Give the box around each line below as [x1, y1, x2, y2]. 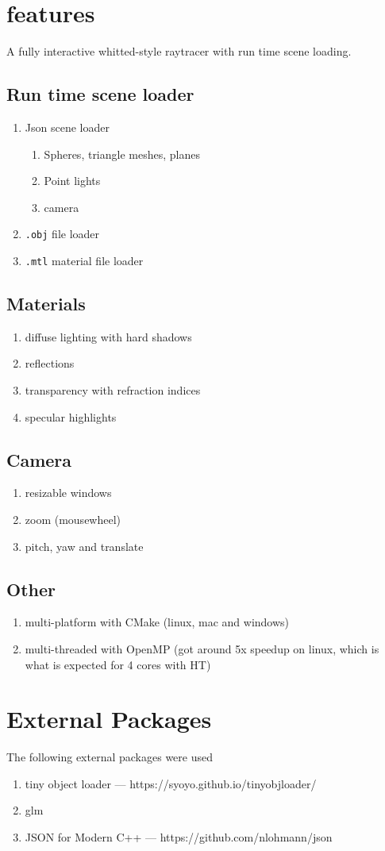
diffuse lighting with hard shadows [25, 328, 192, 345]
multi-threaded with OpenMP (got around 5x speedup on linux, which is [25, 640, 379, 657]
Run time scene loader [6, 82, 194, 106]
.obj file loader [25, 225, 100, 242]
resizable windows [25, 484, 112, 501]
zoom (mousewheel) [25, 510, 121, 527]
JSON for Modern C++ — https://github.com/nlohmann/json [25, 829, 333, 845]
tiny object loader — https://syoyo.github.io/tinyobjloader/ [25, 775, 317, 791]
